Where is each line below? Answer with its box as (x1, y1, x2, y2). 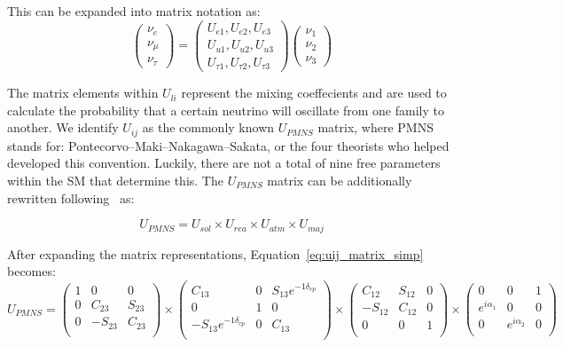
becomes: (7, 262, 56, 280)
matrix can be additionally (267, 170, 412, 189)
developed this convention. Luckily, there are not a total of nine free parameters (7, 154, 441, 172)
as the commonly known (142, 118, 275, 137)
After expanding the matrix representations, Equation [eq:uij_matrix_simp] (7, 244, 424, 263)
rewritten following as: (7, 188, 135, 207)
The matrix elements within (7, 83, 159, 102)
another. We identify (7, 118, 119, 137)
